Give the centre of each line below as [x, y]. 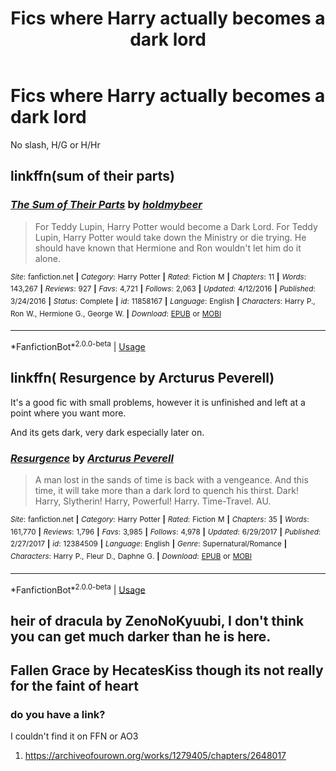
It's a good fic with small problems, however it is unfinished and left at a [158, 402]
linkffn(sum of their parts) [93, 176]
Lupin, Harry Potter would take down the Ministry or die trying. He [170, 237]
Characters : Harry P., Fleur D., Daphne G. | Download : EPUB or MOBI [131, 556]
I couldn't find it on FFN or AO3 [74, 736]
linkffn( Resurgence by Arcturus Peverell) [142, 378]
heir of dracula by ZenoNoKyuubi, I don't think [157, 620]
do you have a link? [58, 714]
